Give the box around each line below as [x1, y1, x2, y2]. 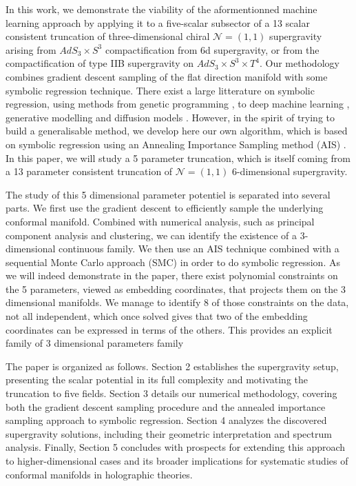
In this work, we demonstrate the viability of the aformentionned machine [6, 2, 317, 16]
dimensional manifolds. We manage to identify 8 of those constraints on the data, [6, 295, 349, 310]
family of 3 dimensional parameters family [6, 336, 184, 350]
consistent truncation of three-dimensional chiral [6, 29, 210, 43]
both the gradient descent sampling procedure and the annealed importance [6, 399, 326, 414]
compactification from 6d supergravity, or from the [105, 42, 320, 57]
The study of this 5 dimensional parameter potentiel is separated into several [6, 187, 331, 201]
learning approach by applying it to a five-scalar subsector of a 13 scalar [6, 15, 310, 30]
